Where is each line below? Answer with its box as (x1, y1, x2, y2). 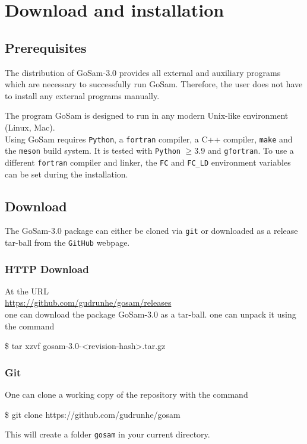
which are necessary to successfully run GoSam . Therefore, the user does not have (5, 78, 303, 90)
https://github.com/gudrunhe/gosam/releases (5, 296, 172, 309)
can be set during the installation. (5, 167, 128, 180)
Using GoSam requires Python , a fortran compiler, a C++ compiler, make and (5, 132, 293, 145)
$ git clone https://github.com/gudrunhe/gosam (5, 408, 181, 420)
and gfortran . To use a (207, 144, 294, 157)
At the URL (5, 284, 49, 297)
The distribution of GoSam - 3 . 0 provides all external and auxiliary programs (5, 66, 281, 78)
